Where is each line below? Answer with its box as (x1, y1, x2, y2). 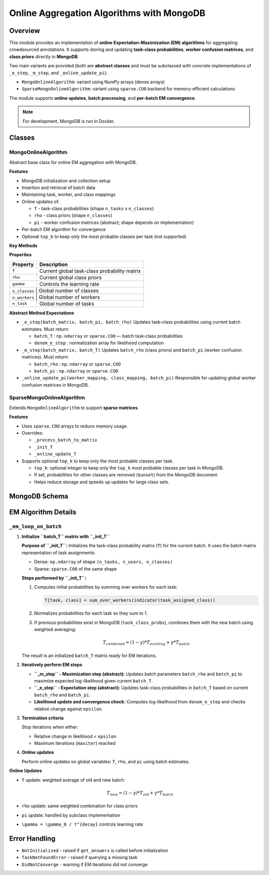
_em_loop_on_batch (9, 523, 62, 530)
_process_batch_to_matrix (34, 437, 98, 443)
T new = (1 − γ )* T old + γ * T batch (107, 790, 174, 797)
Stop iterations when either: (21, 724, 79, 730)
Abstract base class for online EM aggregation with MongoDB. (9, 159, 137, 165)
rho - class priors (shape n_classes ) (34, 213, 113, 219)
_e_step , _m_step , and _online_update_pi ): (9, 70, 108, 76)
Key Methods (9, 242, 37, 249)
